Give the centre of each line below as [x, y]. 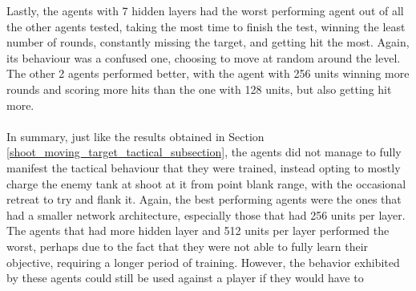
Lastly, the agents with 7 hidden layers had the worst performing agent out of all [205, 10]
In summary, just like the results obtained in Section [135, 136]
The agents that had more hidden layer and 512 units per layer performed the [198, 230]
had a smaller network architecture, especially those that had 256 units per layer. [206, 214]
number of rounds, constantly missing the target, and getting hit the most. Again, [208, 42]
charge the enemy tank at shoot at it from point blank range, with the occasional [206, 183]
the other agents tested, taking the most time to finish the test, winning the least [206, 26]
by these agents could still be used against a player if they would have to [185, 278]
